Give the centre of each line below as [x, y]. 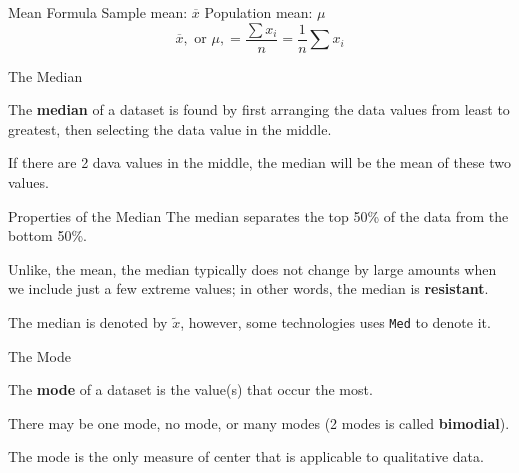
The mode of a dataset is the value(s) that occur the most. [190, 389]
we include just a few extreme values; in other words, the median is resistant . [248, 288]
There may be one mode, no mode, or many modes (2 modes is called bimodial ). [259, 422]
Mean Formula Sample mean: [98, 12]
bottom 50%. [47, 235]
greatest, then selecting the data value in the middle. [170, 128]
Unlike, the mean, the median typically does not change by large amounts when [252, 268]
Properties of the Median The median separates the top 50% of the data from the [258, 215]
